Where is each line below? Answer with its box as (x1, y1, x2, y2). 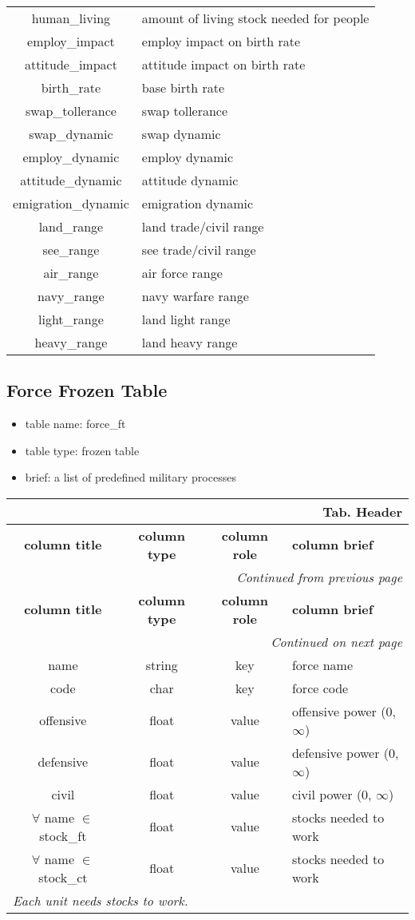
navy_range (38, 287, 105, 305)
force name (291, 655, 354, 674)
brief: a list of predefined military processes (25, 469, 236, 486)
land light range (141, 310, 231, 328)
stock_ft (39, 826, 87, 845)
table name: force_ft (25, 415, 126, 432)
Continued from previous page (236, 567, 402, 586)
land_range (38, 217, 104, 236)
